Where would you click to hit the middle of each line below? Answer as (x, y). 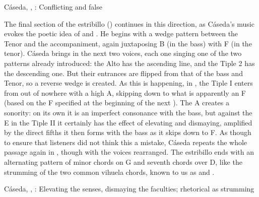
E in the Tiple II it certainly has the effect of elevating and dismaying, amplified (128, 122)
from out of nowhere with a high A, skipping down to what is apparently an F (125, 92)
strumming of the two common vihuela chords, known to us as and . (109, 172)
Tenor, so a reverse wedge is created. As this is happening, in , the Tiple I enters (128, 83)
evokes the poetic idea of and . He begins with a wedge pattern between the (121, 34)
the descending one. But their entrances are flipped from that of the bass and (123, 73)
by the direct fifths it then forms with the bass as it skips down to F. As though (128, 132)
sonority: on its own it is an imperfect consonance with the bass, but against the (128, 112)
